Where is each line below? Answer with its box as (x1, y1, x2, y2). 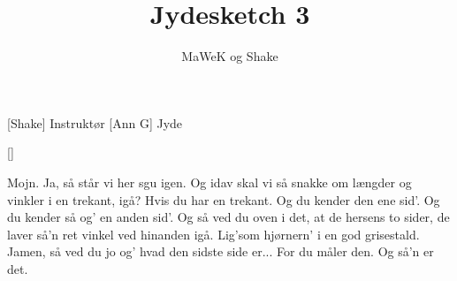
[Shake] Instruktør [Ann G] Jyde (7, 113, 183, 132)
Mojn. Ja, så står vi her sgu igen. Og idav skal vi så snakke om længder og (7, 172, 412, 191)
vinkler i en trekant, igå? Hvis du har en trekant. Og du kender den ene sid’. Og (7, 190, 440, 209)
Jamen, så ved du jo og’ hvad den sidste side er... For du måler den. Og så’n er (7, 242, 434, 261)
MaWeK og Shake (181, 47, 278, 65)
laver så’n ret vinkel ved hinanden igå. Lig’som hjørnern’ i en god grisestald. (7, 224, 420, 243)
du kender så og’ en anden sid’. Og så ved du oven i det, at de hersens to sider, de (7, 208, 450, 226)
